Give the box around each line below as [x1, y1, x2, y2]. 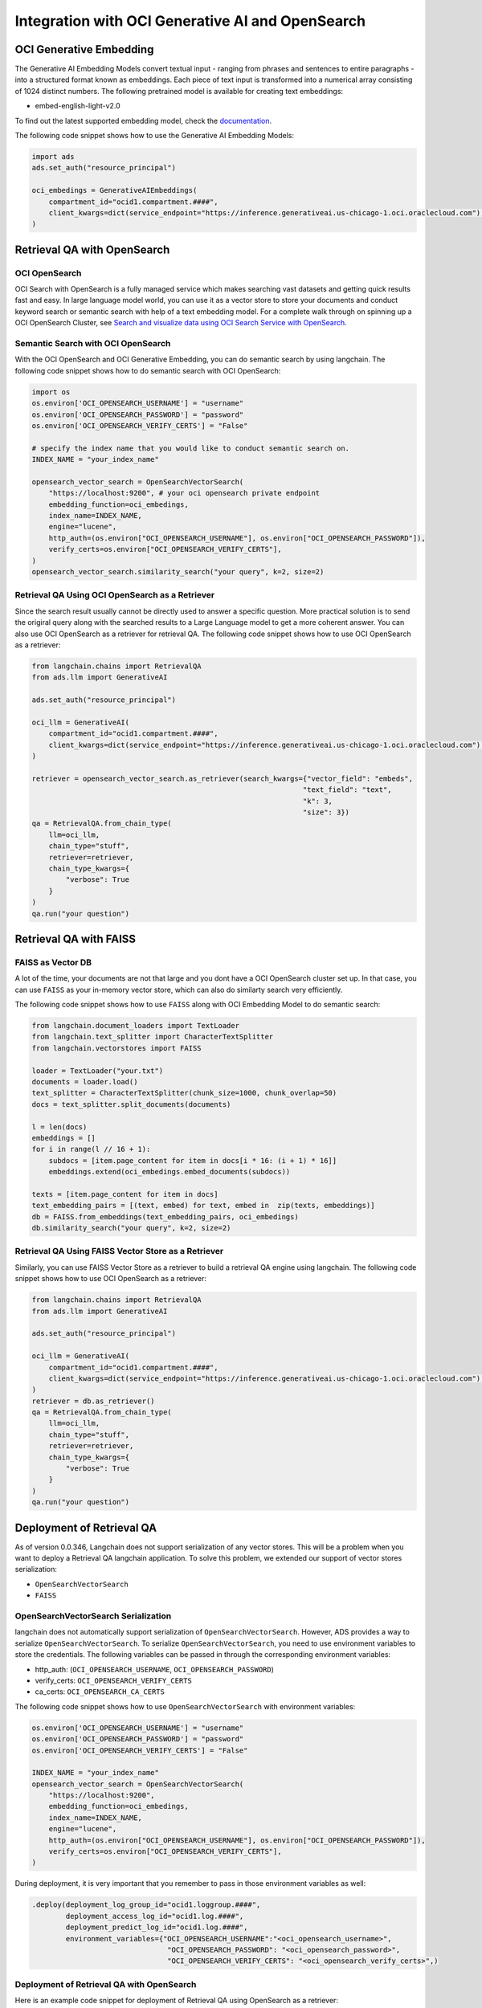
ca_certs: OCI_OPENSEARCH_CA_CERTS [35, 1687, 165, 1696]
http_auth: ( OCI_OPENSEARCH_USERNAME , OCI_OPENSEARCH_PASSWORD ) [35, 1664, 275, 1674]
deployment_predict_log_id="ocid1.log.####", [65, 1923, 248, 1932]
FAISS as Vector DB [14, 957, 92, 968]
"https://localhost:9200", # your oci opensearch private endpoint [48, 488, 321, 498]
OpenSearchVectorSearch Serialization [14, 1610, 172, 1622]
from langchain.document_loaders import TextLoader [31, 1021, 240, 1031]
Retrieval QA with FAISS [14, 932, 137, 945]
